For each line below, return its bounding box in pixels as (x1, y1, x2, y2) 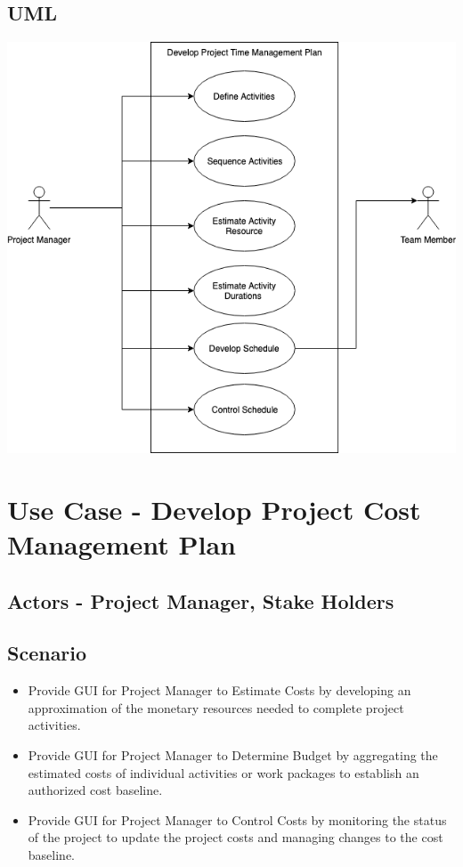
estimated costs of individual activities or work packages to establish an (28, 763, 419, 782)
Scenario (7, 639, 87, 667)
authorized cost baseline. (28, 781, 163, 799)
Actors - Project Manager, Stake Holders (7, 587, 394, 614)
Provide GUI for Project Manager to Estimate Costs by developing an (28, 681, 411, 700)
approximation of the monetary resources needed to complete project (28, 698, 404, 717)
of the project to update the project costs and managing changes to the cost (28, 828, 443, 847)
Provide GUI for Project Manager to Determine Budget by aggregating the (28, 746, 438, 765)
